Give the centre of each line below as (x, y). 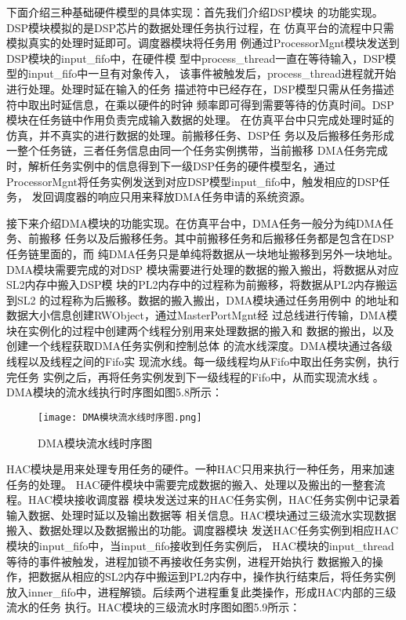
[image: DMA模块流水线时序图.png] (120, 417)
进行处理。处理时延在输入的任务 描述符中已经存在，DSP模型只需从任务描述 (200, 88)
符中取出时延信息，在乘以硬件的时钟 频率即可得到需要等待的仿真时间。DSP (200, 104)
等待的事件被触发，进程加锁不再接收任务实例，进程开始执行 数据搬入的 (189, 561)
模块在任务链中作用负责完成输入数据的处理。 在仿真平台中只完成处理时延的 (200, 120)
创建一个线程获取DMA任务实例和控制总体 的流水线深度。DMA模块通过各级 (199, 346)
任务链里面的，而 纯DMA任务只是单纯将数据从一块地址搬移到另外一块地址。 (203, 253)
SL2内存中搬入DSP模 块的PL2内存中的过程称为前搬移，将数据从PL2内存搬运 (202, 284)
